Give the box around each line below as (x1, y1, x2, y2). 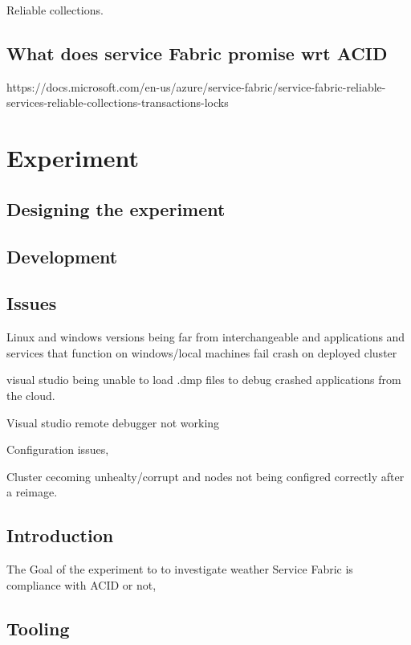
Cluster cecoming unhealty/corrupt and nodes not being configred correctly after (6, 467, 405, 484)
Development (6, 243, 118, 268)
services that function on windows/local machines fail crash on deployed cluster (6, 344, 397, 361)
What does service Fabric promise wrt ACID (6, 40, 388, 65)
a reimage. (6, 484, 58, 500)
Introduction (6, 523, 114, 548)
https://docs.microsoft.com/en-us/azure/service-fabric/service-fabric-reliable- (6, 78, 386, 95)
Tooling (6, 615, 70, 640)
